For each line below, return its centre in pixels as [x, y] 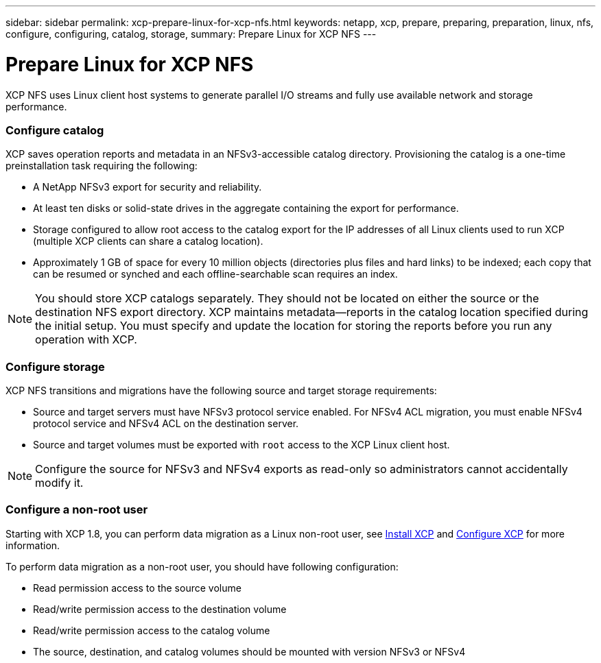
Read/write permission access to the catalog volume [152, 630]
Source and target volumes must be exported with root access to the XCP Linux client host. [241, 445]
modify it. [59, 483]
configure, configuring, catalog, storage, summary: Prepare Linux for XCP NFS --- [191, 34]
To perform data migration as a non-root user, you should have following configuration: [202, 566]
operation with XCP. [86, 340]
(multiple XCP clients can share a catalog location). [148, 241]
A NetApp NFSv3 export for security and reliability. [148, 187]
